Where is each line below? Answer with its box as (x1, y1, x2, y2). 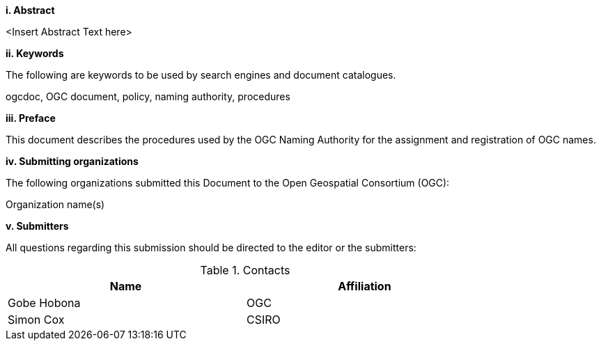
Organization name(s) (6, 198, 105, 210)
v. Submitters (6, 220, 69, 232)
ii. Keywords (6, 47, 64, 59)
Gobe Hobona (8, 296, 81, 310)
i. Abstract (6, 4, 55, 16)
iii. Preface (6, 112, 56, 124)
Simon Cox (8, 313, 65, 327)
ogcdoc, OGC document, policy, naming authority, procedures (6, 91, 290, 102)
